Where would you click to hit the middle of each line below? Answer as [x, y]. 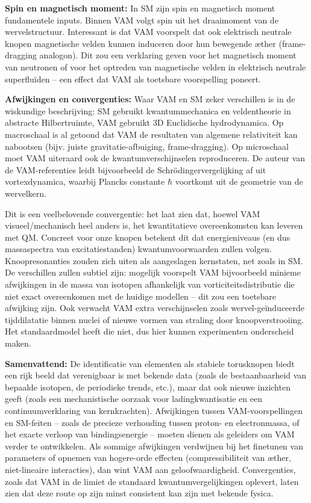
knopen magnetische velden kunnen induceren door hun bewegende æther [140, 43]
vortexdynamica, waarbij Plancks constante [85, 181]
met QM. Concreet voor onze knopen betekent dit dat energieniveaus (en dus [148, 237]
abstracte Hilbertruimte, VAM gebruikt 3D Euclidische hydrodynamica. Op [144, 122]
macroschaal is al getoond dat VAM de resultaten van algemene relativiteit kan [151, 134]
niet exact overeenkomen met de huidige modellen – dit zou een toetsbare [141, 296]
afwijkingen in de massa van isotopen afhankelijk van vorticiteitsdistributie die [150, 284]
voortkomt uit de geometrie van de [239, 181]
